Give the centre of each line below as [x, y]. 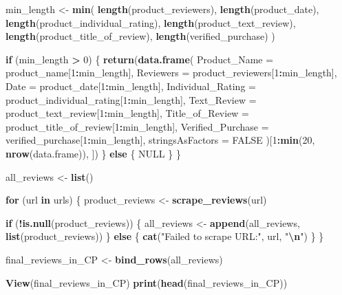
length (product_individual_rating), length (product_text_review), [151, 22]
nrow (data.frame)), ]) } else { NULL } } [93, 153]
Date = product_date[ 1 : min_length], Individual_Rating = [131, 86]
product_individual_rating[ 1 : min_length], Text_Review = [131, 99]
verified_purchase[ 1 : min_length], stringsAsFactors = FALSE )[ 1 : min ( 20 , [160, 140]
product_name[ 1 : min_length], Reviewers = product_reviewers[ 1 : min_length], [171, 73]
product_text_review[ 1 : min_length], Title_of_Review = [128, 113]
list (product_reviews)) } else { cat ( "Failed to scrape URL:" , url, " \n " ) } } [165, 236]
